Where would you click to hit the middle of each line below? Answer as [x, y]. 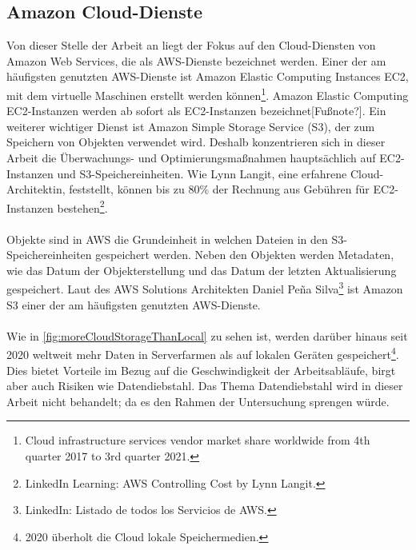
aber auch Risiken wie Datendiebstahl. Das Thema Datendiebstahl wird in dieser [205, 386]
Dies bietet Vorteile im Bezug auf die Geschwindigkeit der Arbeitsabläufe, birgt [201, 370]
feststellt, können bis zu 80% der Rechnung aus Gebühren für [219, 189]
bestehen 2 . [82, 206]
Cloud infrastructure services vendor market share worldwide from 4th [198, 440]
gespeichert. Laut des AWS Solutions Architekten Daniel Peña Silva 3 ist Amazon [205, 288]
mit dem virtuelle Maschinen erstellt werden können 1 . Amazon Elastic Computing [208, 94]
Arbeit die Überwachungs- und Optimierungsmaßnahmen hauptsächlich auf [191, 158]
